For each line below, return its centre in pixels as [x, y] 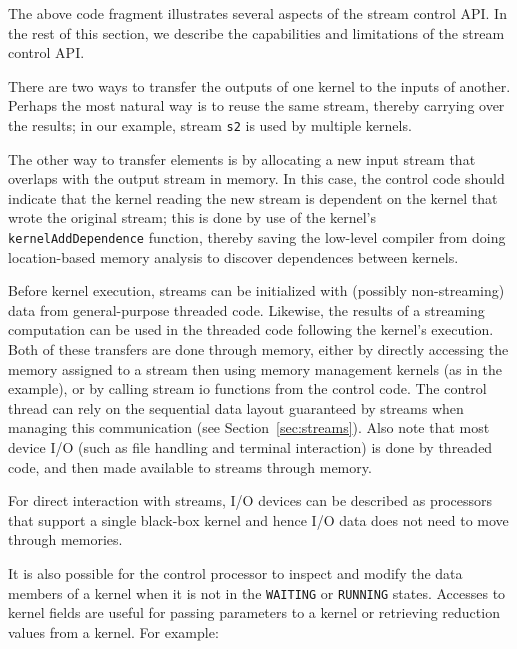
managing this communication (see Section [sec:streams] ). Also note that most [249, 427]
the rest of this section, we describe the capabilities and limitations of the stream [256, 32]
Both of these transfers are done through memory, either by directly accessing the [258, 349]
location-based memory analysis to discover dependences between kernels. [233, 256]
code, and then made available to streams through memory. [190, 466]
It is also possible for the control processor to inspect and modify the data [235, 572]
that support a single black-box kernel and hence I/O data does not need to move [258, 519]
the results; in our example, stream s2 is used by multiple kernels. [210, 124]
